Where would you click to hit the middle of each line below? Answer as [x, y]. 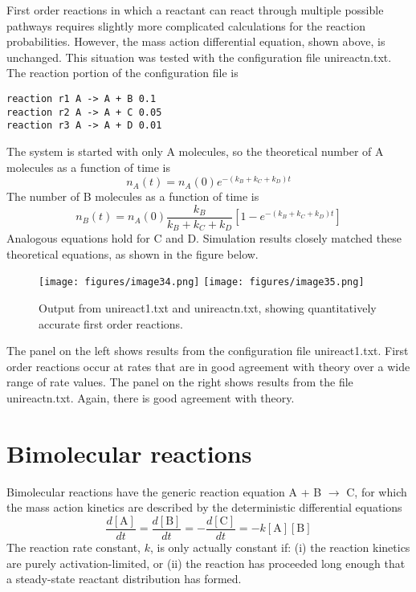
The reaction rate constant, [73, 547]
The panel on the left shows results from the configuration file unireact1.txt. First [208, 351]
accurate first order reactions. [111, 323]
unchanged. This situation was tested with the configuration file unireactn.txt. [199, 57]
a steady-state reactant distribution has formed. [124, 579]
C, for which [377, 491]
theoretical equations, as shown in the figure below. [133, 253]
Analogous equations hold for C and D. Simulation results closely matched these [204, 238]
